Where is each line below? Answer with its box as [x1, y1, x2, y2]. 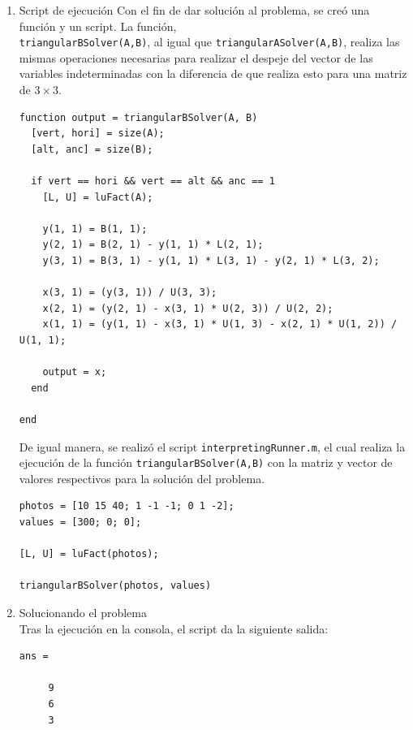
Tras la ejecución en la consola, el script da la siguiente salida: [19, 620, 329, 637]
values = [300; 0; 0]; [19, 516, 142, 528]
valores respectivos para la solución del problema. [19, 469, 265, 486]
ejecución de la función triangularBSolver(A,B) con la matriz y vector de [19, 454, 393, 471]
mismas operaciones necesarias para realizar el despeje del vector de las [19, 49, 373, 66]
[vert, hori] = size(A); [31, 127, 165, 140]
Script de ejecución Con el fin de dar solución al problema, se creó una [19, 2, 370, 18]
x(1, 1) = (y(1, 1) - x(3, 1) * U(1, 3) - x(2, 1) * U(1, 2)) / [42, 318, 398, 330]
